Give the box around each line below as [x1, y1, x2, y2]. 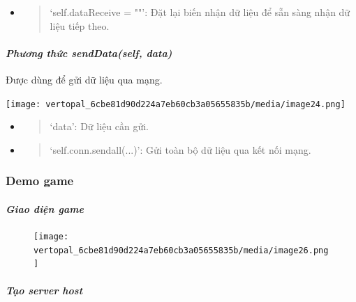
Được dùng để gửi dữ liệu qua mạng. [6, 72, 163, 86]
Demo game [6, 172, 74, 189]
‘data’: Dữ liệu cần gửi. [50, 119, 149, 134]
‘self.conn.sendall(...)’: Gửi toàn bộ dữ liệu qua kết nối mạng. [50, 142, 311, 157]
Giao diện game [6, 201, 84, 216]
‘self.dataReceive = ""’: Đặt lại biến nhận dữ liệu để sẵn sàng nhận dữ [50, 5, 350, 19]
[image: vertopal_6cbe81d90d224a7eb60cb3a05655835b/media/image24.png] [6, 99, 346, 109]
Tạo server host [6, 283, 83, 297]
